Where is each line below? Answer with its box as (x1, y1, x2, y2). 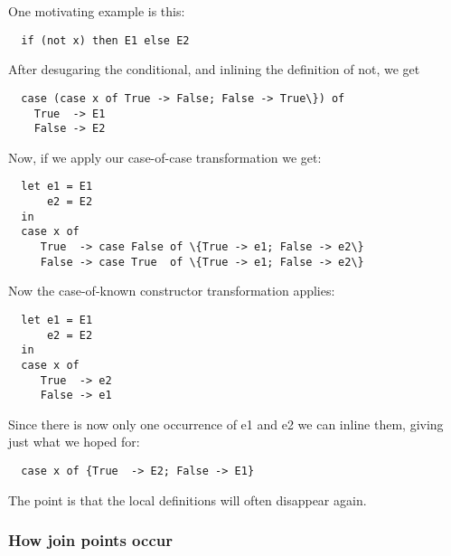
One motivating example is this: (8, 2, 185, 20)
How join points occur (8, 529, 173, 551)
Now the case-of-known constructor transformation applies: (8, 281, 335, 300)
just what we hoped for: (8, 432, 140, 451)
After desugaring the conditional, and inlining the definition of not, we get (8, 60, 420, 79)
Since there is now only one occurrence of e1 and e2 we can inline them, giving (8, 414, 444, 433)
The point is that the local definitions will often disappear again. (8, 490, 367, 509)
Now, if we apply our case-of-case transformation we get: (8, 147, 322, 166)
